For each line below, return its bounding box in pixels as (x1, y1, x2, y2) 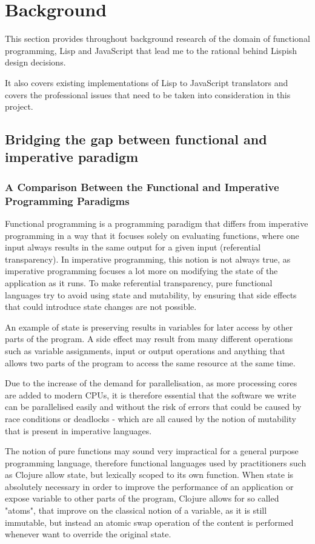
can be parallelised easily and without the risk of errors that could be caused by (5, 400, 302, 413)
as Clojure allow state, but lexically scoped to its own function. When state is (5, 468, 294, 481)
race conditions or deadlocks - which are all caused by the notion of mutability (5, 412, 297, 425)
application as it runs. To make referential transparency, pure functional (5, 276, 273, 289)
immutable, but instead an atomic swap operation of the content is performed (5, 515, 294, 528)
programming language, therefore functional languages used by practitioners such (5, 456, 307, 469)
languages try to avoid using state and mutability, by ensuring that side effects (5, 288, 297, 301)
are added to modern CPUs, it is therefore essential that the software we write (5, 388, 296, 401)
